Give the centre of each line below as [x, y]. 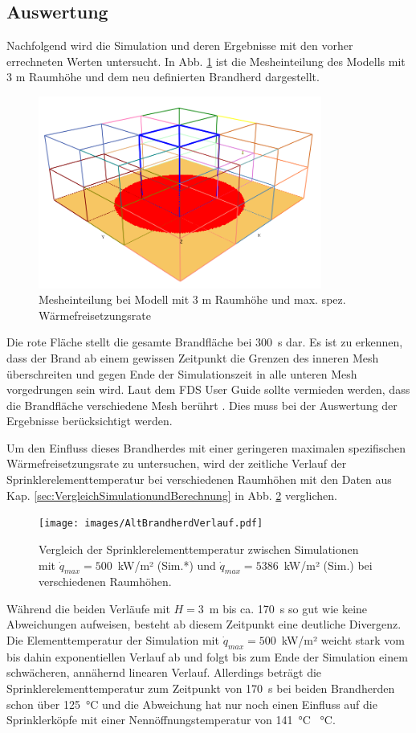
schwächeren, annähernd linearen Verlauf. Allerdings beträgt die [164, 672]
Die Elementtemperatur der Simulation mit [113, 640]
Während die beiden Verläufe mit [88, 608]
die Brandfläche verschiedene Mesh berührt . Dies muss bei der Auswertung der [202, 405]
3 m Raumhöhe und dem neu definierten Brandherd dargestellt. [163, 77]
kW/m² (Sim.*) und [167, 565]
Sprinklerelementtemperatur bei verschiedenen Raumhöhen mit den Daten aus [199, 479]
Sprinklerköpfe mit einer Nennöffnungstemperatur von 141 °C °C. [171, 720]
